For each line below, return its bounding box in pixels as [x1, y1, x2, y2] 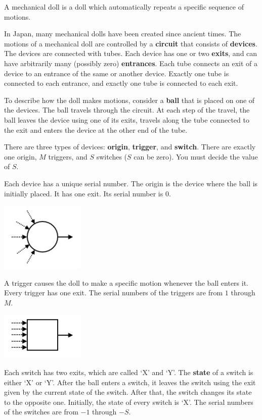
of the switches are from [4, 406, 78, 417]
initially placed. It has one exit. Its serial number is [4, 188, 163, 198]
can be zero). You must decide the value [134, 151, 258, 162]
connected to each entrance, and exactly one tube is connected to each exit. [4, 78, 238, 88]
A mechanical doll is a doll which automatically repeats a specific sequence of [4, 2, 244, 12]
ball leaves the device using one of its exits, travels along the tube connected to [4, 114, 249, 125]
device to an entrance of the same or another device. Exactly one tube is [4, 68, 229, 78]
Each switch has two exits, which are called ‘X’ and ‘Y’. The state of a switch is [4, 367, 253, 378]
